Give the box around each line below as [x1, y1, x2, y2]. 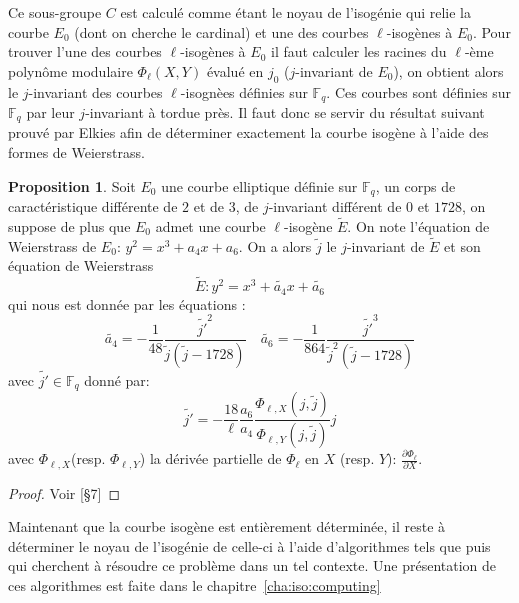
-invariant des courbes [28, 81, 163, 102]
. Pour [472, 21, 511, 42]
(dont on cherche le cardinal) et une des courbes [74, 21, 369, 42]
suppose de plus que [8, 215, 131, 236]
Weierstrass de [8, 235, 97, 256]
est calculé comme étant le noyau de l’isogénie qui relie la [120, 2, 471, 22]
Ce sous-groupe [8, 2, 102, 22]
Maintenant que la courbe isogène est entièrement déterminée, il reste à [8, 516, 446, 537]
